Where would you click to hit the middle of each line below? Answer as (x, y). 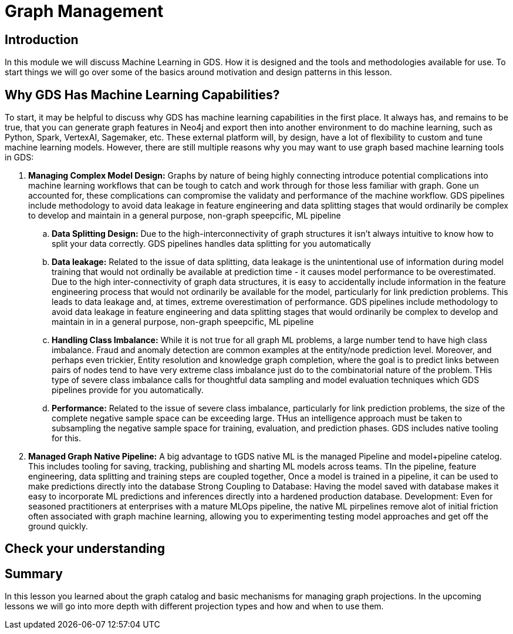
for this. (67, 438)
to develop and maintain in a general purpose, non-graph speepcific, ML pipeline (185, 216)
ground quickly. (58, 526)
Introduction (42, 39)
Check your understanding (85, 549)
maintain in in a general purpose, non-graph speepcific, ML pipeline (183, 322)
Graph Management (84, 11)
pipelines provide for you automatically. (128, 390)
